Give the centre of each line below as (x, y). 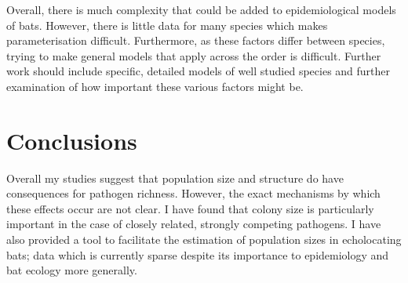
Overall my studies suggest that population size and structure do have (175, 178)
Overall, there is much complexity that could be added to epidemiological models (201, 9)
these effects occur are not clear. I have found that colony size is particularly (190, 208)
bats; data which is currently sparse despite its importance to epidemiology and (198, 254)
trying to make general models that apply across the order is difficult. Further (194, 55)
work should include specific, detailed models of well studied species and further (199, 71)
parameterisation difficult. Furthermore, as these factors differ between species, (196, 40)
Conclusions (72, 140)
